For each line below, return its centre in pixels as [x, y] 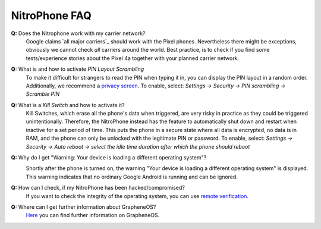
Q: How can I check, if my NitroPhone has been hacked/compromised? [98, 188]
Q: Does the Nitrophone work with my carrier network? [78, 33]
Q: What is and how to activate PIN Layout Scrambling [78, 69]
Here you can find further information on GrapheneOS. [93, 215]
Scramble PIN [43, 94]
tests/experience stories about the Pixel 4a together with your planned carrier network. [133, 58]
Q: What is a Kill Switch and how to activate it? [68, 105]
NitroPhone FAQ [51, 15]
